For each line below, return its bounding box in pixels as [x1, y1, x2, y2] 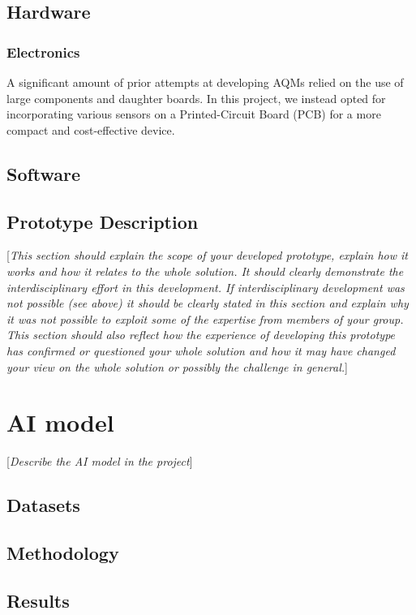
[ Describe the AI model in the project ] [6, 453, 193, 470]
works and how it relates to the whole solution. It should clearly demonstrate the [6, 262, 404, 279]
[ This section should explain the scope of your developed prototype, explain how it [6, 247, 408, 264]
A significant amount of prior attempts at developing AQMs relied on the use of [6, 74, 404, 90]
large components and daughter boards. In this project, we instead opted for [6, 89, 386, 106]
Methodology [6, 540, 119, 565]
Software [6, 161, 81, 186]
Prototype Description [6, 209, 199, 234]
